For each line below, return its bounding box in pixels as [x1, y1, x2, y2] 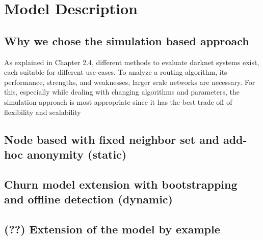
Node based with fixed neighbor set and [4, 131, 219, 147]
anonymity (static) [27, 146, 127, 162]
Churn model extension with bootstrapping [4, 176, 238, 192]
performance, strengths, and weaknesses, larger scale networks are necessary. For [4, 76, 255, 87]
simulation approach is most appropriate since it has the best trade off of [4, 96, 232, 107]
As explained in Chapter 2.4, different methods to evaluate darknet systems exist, [4, 56, 259, 67]
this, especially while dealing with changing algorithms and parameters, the [4, 86, 240, 97]
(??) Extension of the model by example [4, 221, 220, 236]
